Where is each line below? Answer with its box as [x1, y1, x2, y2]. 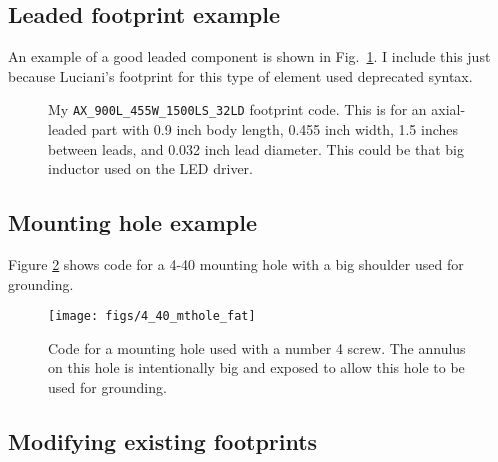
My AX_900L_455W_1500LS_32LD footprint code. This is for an [48, 99, 427, 120]
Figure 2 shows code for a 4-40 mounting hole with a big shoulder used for [8, 254, 464, 275]
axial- [431, 99, 466, 120]
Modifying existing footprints [8, 426, 318, 457]
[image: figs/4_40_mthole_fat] [48, 309, 256, 324]
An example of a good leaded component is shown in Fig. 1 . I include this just [8, 46, 491, 67]
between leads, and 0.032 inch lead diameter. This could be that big [48, 138, 464, 159]
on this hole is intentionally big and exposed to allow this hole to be [48, 357, 465, 378]
